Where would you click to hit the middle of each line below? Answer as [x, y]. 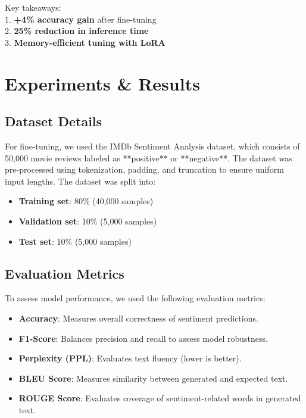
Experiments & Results [102, 83]
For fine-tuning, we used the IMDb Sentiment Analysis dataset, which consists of [152, 146]
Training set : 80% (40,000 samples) [86, 201]
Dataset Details [54, 121]
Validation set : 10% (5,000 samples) [88, 221]
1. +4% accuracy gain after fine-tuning [81, 19]
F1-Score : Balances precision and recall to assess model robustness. [143, 338]
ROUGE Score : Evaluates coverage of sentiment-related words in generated [160, 398]
